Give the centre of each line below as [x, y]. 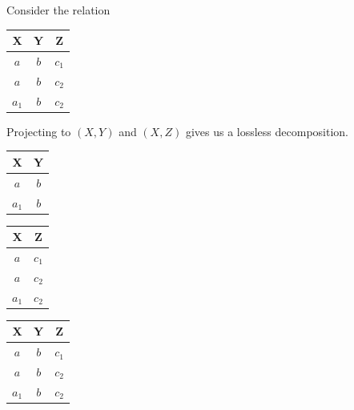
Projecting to [39, 131]
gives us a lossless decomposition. [267, 131]
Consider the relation [58, 10]
